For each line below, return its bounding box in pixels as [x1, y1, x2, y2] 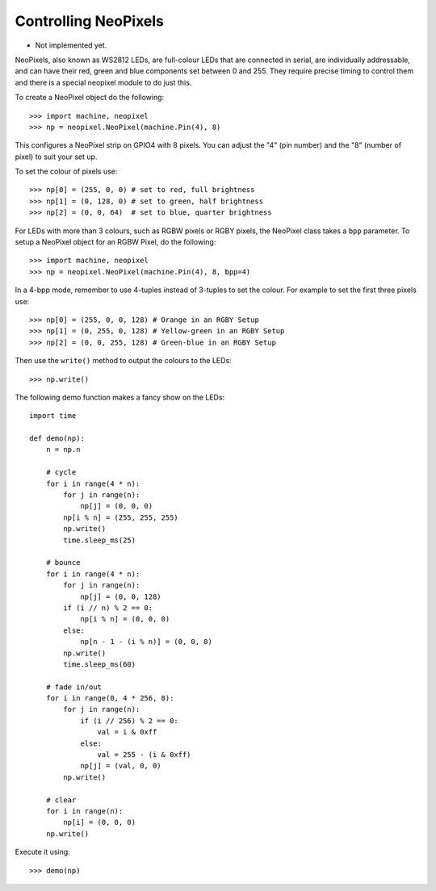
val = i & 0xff [97, 727, 157, 737]
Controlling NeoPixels [15, 12, 165, 30]
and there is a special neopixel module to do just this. [15, 77, 192, 87]
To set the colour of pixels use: [15, 166, 118, 177]
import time [29, 412, 77, 420]
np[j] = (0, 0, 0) [80, 501, 153, 511]
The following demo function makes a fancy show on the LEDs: [15, 392, 225, 402]
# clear [45, 795, 77, 805]
